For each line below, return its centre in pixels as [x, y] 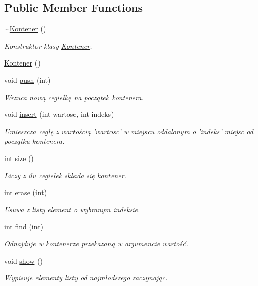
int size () [19, 158]
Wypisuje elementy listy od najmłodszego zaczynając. [86, 278]
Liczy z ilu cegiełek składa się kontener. [65, 175]
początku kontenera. [34, 141]
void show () [23, 260]
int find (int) [24, 226]
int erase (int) [26, 192]
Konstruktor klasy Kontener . [48, 45]
